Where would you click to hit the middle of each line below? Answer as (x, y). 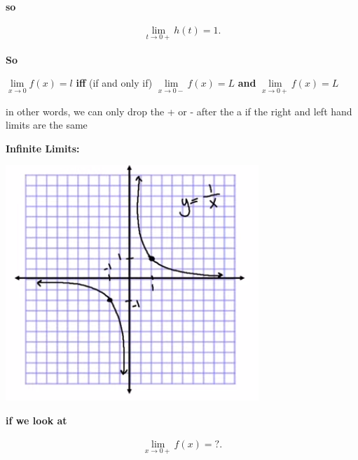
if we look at (36, 421)
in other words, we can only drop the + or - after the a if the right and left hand (179, 111)
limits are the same (47, 125)
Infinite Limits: (43, 148)
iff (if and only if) (114, 83)
